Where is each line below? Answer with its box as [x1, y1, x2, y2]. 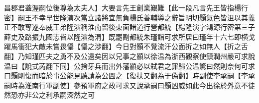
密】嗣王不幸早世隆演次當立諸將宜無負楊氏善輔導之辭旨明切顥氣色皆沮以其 [4, 12, 248, 22]
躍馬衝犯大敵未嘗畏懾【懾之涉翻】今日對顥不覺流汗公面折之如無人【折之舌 [4, 41, 248, 51]
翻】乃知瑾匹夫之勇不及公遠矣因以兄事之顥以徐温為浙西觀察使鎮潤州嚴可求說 [4, 51, 255, 61]
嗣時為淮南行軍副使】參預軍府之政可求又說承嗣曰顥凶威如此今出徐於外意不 [4, 80, 248, 90]
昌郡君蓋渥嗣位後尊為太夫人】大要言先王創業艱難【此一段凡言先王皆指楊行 [4, 2, 248, 12]
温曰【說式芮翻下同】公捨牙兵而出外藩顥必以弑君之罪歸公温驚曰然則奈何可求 [4, 60, 255, 71]
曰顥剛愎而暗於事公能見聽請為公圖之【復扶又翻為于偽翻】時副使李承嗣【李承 [4, 70, 255, 81]
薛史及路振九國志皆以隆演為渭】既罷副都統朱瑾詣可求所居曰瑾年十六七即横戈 [4, 31, 255, 42]
